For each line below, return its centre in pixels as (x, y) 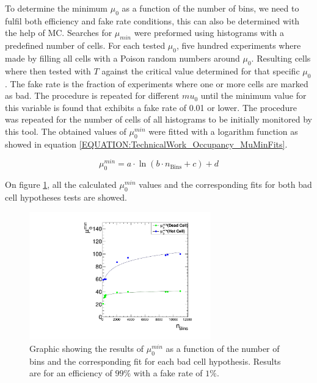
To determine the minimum (56, 8)
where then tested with (48, 70)
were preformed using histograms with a (209, 33)
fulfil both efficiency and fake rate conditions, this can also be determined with (152, 20)
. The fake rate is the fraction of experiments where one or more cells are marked (157, 83)
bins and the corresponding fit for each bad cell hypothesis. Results (155, 361)
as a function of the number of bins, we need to (210, 8)
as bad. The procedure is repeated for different (92, 95)
